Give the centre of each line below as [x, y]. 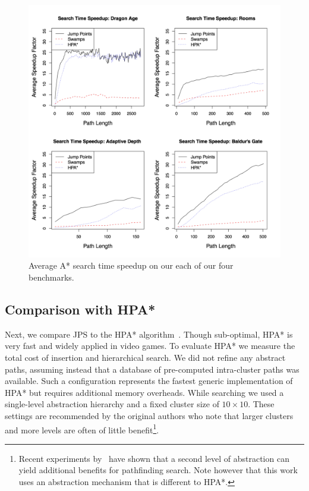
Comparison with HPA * [80, 309]
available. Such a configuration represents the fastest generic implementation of [149, 381]
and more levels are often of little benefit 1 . [82, 429]
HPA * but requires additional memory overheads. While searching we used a [144, 392]
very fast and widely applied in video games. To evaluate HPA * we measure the [150, 346]
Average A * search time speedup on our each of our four [131, 265]
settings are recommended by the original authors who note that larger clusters [149, 415]
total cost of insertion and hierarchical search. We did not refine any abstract [145, 357]
